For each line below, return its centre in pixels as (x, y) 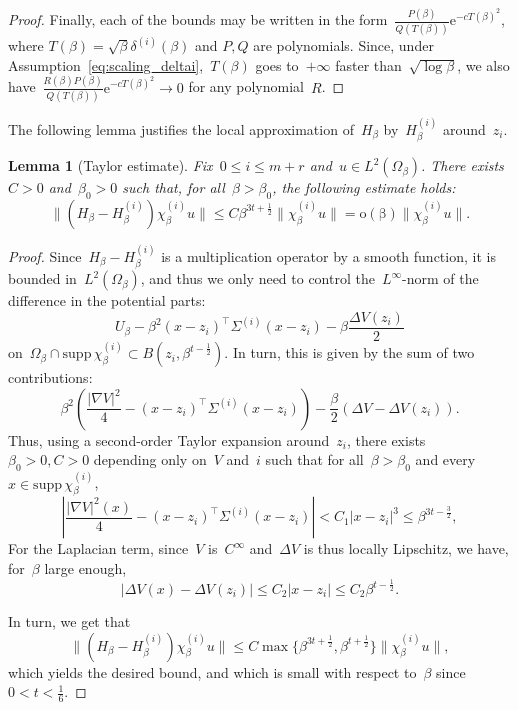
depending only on (150, 459)
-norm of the (440, 278)
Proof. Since (45, 255)
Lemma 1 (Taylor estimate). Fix (110, 165)
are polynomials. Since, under (343, 45)
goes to (277, 64)
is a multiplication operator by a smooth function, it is (328, 255)
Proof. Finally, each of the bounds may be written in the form (198, 19)
